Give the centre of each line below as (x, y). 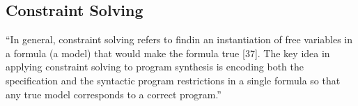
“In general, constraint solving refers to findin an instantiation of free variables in (179, 39)
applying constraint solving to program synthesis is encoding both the (155, 67)
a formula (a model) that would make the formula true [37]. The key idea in (168, 53)
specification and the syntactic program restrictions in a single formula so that (173, 80)
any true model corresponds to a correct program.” (114, 94)
